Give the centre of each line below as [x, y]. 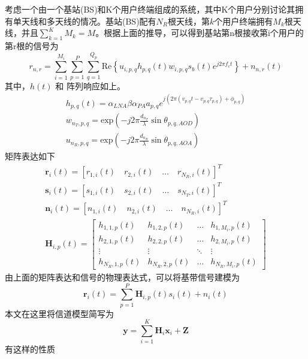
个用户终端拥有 [244, 21]
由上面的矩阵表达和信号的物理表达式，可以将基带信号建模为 [122, 277]
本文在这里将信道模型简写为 [59, 313]
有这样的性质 [30, 349]
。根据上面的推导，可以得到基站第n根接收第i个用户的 [200, 33]
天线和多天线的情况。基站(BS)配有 [89, 21]
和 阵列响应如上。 [90, 85]
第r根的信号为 [32, 45]
